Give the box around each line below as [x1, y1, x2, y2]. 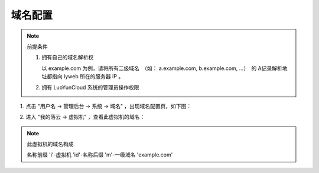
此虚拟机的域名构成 [27, 141, 74, 148]
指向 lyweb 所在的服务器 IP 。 [51, 73, 124, 80]
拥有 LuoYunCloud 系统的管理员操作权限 [41, 84, 139, 91]
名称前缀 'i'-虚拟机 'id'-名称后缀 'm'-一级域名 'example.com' [27, 151, 173, 158]
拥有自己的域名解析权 [41, 54, 94, 61]
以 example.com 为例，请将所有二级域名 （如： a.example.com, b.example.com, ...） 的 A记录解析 [41, 65, 283, 72]
